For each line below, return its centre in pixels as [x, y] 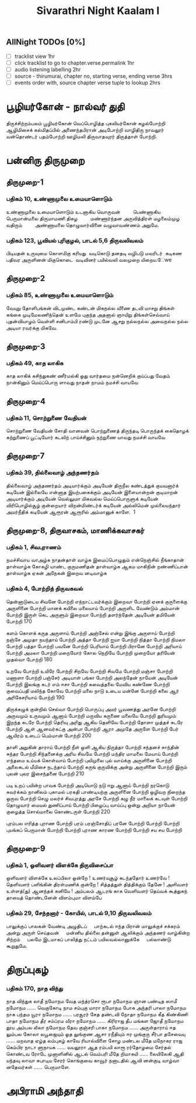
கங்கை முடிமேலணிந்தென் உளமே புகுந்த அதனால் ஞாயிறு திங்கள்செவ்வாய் [88, 314]
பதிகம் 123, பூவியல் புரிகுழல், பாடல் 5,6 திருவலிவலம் [75, 240]
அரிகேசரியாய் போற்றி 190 [35, 697]
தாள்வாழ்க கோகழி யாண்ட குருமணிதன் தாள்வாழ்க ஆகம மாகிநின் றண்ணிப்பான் [97, 567]
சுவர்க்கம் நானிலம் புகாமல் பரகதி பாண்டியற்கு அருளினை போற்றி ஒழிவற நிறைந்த [96, 792]
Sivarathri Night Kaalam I [98, 11]
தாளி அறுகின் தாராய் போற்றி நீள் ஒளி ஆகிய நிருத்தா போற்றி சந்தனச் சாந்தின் [93, 747]
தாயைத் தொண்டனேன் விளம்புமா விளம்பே [54, 898]
